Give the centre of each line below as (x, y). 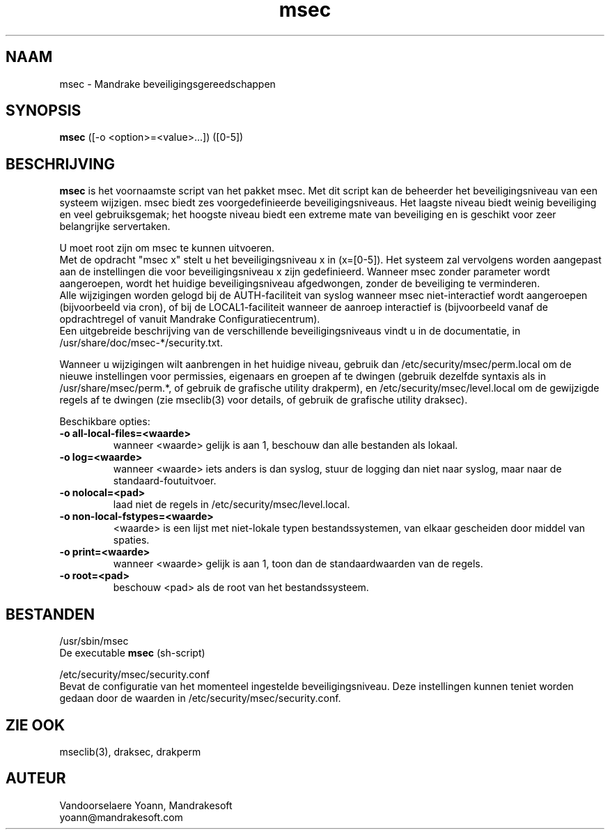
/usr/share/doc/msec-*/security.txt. (141, 343)
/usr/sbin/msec (94, 641)
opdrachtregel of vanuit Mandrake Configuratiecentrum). (190, 319)
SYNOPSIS (44, 111)
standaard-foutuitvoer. (165, 481)
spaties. (131, 540)
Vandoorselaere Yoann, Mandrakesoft (146, 805)
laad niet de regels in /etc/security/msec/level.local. (232, 505)
